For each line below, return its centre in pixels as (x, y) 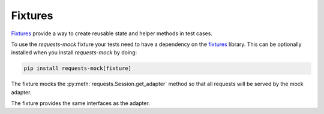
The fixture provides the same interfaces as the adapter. (80, 103)
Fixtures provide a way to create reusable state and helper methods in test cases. (112, 33)
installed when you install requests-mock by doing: (74, 53)
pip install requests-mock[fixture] (78, 68)
